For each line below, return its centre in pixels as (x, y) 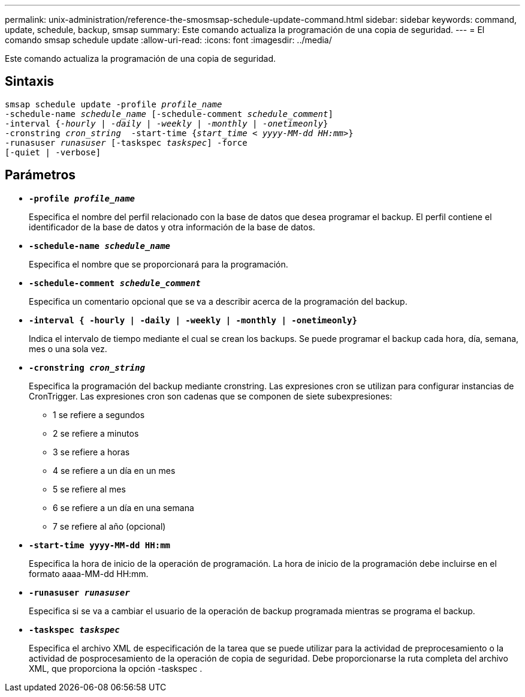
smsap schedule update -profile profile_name (114, 104)
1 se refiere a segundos (99, 414)
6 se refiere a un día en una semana (123, 507)
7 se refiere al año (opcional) (109, 526)
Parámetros (40, 175)
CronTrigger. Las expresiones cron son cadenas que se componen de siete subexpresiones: (211, 396)
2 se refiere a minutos (96, 433)
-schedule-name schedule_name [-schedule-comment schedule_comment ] (169, 114)
